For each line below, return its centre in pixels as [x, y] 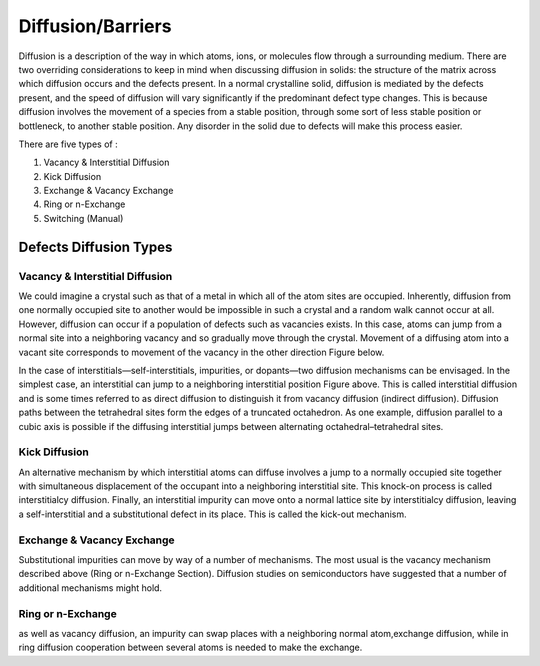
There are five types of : [68, 144]
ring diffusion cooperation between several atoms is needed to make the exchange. [190, 647]
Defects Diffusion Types [95, 246]
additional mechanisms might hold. [90, 587]
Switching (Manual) [83, 218]
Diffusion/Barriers [95, 26]
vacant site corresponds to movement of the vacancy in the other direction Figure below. [201, 352]
